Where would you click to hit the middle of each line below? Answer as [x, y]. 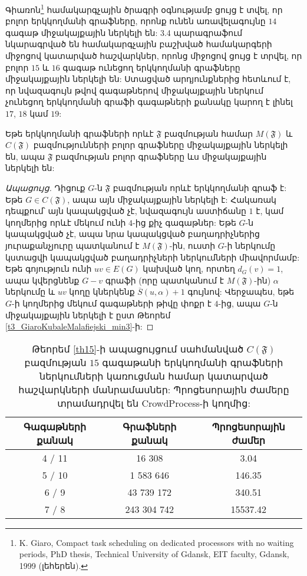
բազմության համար [209, 133]
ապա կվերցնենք [42, 280]
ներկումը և [30, 292]
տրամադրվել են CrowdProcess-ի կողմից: [154, 403]
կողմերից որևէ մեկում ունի [66, 222]
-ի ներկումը [250, 245]
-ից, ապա [240, 303]
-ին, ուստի [192, 245]
